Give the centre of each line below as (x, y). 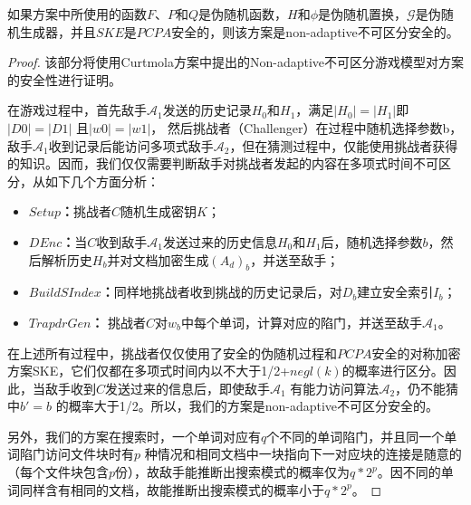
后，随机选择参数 (372, 241)
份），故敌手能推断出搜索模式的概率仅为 (233, 472)
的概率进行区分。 (393, 371)
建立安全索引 (395, 292)
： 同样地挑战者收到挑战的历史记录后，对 (221, 292)
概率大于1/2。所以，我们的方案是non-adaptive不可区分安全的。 (254, 406)
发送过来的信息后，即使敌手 (188, 388)
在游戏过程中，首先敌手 (77, 110)
